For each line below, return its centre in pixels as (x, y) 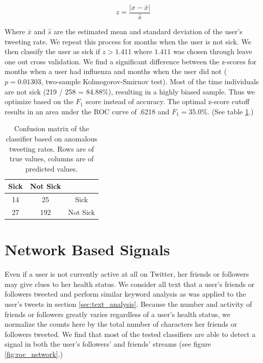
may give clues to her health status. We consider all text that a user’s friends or (130, 284)
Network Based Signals (87, 249)
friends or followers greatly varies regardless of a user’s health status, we (117, 314)
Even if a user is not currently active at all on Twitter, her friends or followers (127, 274)
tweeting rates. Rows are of (52, 148)
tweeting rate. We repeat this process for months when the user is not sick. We (128, 41)
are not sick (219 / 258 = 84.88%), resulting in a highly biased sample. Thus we (130, 91)
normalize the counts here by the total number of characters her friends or (121, 324)
